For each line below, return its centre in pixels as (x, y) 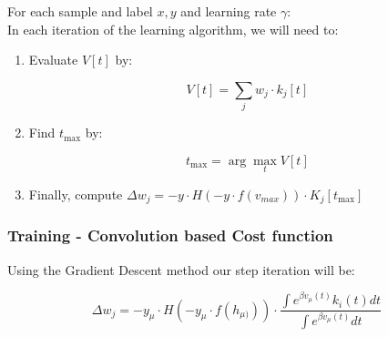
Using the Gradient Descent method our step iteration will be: (181, 269)
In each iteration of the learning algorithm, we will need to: (173, 29)
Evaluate (53, 60)
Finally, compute (76, 194)
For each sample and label (80, 11)
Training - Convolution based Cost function (170, 235)
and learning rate (229, 11)
